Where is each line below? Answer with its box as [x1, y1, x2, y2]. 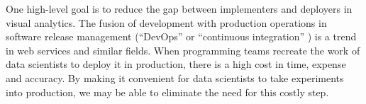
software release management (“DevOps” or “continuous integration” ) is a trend [6, 29, 357, 44]
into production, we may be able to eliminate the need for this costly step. [6, 84, 329, 99]
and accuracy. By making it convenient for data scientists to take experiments [6, 70, 344, 85]
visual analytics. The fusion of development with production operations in [6, 15, 327, 30]
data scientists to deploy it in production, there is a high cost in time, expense [6, 57, 346, 71]
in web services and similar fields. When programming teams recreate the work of [6, 42, 360, 57]
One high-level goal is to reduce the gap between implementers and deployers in [6, 1, 353, 16]
